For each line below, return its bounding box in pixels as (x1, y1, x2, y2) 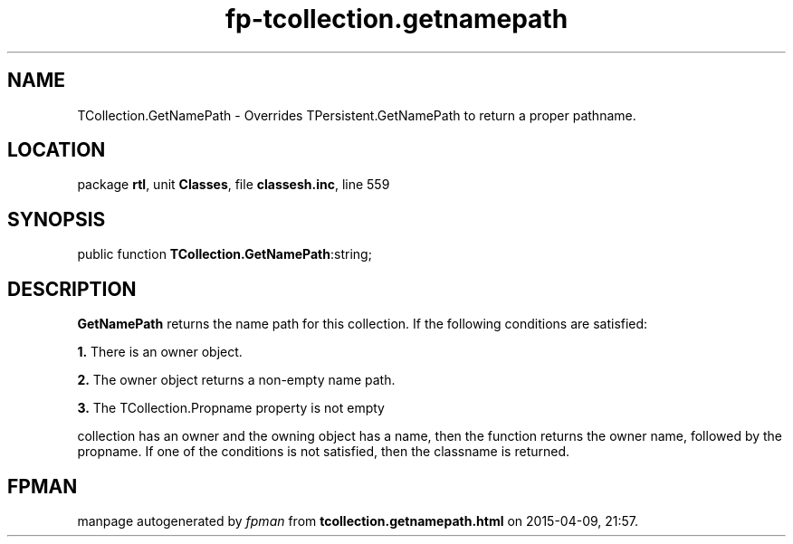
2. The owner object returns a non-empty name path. (77, 372, 396, 388)
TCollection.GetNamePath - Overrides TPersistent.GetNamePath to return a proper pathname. (77, 107, 636, 123)
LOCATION (7, 138, 106, 162)
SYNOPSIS (7, 207, 106, 231)
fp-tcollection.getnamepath (225, 4, 568, 34)
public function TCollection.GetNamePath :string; (77, 246, 372, 262)
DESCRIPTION (7, 277, 137, 301)
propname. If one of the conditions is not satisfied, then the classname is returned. (77, 444, 570, 460)
